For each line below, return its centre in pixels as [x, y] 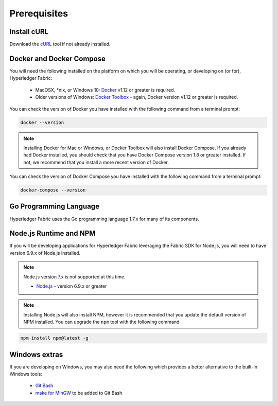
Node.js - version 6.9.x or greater [72, 286]
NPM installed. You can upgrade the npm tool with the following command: [102, 322]
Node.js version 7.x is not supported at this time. [74, 277]
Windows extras [36, 354]
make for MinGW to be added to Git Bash [79, 393]
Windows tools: [26, 374]
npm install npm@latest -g [54, 338]
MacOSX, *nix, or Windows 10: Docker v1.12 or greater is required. [105, 90]
